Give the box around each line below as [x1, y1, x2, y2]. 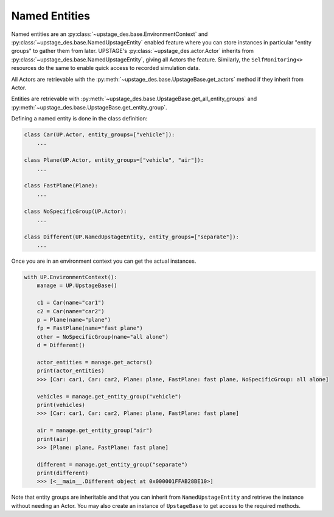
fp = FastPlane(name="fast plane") [37, 325, 143, 331]
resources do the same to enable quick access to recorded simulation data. [11, 64, 200, 72]
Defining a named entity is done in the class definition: [11, 115, 148, 122]
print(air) [37, 435, 69, 442]
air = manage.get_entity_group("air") [37, 427, 153, 434]
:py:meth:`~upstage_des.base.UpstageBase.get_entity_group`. [11, 103, 167, 111]
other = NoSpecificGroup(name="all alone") [37, 333, 169, 340]
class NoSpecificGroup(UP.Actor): [24, 207, 127, 215]
